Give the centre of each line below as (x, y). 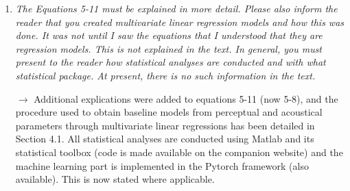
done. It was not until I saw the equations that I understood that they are (169, 35)
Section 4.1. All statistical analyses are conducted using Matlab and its (165, 139)
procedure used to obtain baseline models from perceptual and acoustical (169, 112)
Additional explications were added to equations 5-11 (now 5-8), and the (186, 98)
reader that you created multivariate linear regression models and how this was (180, 22)
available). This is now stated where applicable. (115, 179)
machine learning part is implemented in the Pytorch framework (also (162, 165)
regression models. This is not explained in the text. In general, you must (169, 48)
